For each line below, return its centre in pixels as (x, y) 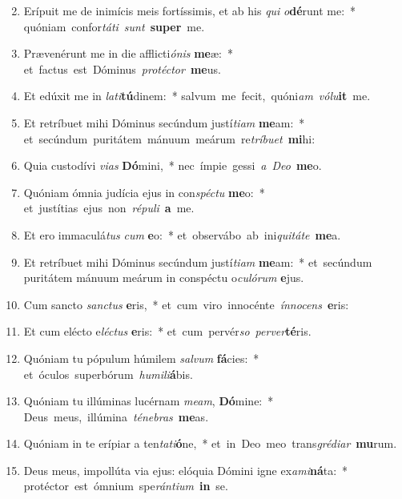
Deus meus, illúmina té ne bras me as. (116, 416)
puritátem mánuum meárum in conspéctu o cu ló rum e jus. (164, 278)
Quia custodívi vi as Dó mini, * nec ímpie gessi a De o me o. (173, 165)
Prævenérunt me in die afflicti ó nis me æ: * (128, 53)
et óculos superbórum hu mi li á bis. (108, 374)
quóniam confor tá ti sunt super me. (114, 26)
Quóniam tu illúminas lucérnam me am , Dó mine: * (149, 401)
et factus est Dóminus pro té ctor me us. (122, 68)
